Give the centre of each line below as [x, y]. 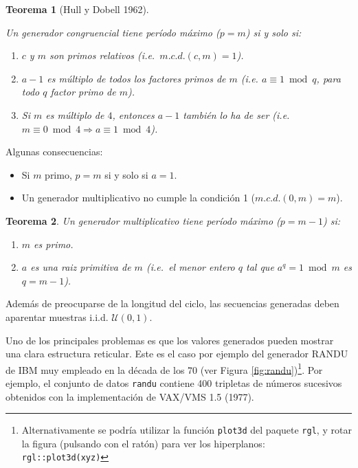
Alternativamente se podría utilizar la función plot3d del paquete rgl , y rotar [187, 430]
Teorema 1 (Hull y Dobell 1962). [77, 9]
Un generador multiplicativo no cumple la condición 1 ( [138, 198]
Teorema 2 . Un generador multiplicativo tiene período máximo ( [143, 220]
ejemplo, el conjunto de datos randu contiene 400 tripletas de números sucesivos [174, 382]
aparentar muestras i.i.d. [57, 316]
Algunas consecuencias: [54, 152]
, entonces [133, 114]
